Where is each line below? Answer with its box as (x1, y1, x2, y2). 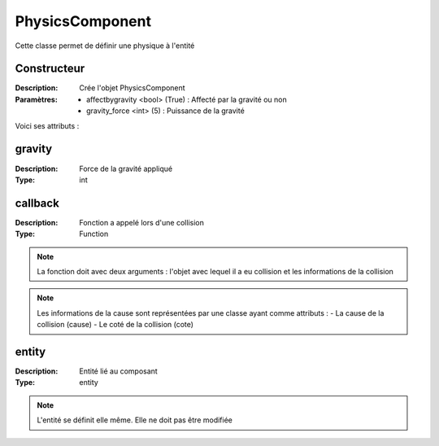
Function (79, 229, 109, 239)
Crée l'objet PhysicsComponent (79, 83, 186, 93)
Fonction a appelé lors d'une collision (79, 217, 205, 227)
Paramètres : (15, 94, 59, 104)
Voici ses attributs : (15, 120, 80, 130)
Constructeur (15, 62, 85, 76)
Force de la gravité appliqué (79, 164, 173, 173)
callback (15, 196, 60, 210)
